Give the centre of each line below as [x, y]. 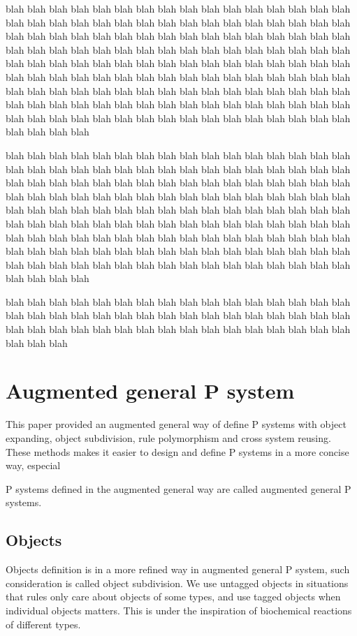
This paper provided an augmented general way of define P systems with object [176, 424]
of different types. [43, 624]
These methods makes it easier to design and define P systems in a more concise [177, 451]
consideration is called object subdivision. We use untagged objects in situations [177, 583]
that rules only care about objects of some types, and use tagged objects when [173, 597]
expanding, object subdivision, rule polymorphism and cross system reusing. [168, 437]
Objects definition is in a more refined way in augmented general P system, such [178, 569]
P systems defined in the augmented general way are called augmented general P [178, 488]
